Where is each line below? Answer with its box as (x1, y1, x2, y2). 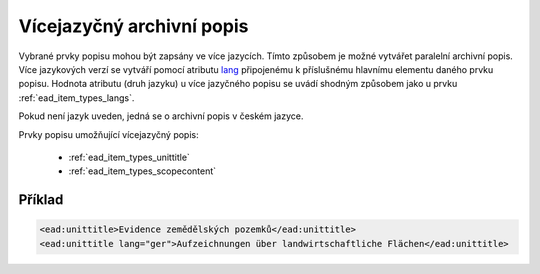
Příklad (18, 191, 64, 209)
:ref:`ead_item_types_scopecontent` (68, 165, 217, 177)
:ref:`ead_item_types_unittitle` (68, 151, 190, 163)
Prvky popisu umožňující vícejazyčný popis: (18, 128, 199, 140)
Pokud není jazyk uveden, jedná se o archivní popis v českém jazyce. (18, 110, 304, 122)
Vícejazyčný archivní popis (18, 15, 249, 37)
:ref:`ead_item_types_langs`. (18, 91, 135, 104)
